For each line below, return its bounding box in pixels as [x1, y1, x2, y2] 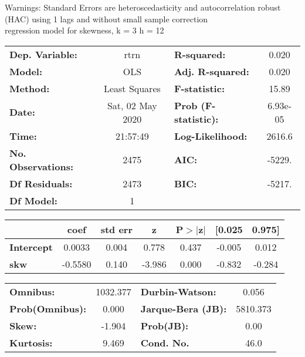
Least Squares [103, 81, 161, 95]
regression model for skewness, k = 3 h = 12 [5, 24, 164, 36]
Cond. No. [140, 335, 189, 349]
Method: [9, 81, 50, 95]
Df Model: [9, 193, 57, 207]
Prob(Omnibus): [9, 301, 87, 315]
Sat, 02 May [107, 98, 157, 112]
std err [100, 222, 133, 236]
